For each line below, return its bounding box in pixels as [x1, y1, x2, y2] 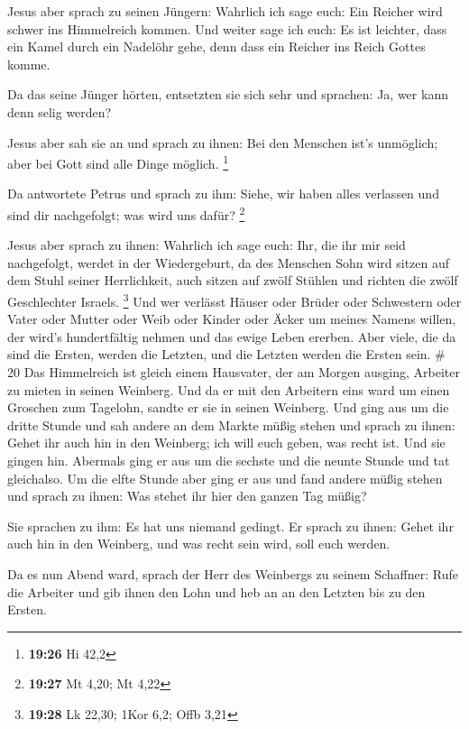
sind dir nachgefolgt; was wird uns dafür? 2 [7, 203, 245, 224]
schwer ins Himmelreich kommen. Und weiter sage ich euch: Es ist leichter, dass [7, 19, 447, 38]
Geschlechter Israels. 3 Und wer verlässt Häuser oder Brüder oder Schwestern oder [7, 290, 462, 310]
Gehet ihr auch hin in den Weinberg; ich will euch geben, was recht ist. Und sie [7, 433, 446, 452]
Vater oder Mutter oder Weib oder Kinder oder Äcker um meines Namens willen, [7, 309, 456, 328]
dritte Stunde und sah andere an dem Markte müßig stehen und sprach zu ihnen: [7, 415, 455, 434]
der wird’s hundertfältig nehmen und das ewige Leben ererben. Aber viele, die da [7, 327, 456, 346]
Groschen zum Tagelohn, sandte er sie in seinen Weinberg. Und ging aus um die [7, 398, 449, 417]
